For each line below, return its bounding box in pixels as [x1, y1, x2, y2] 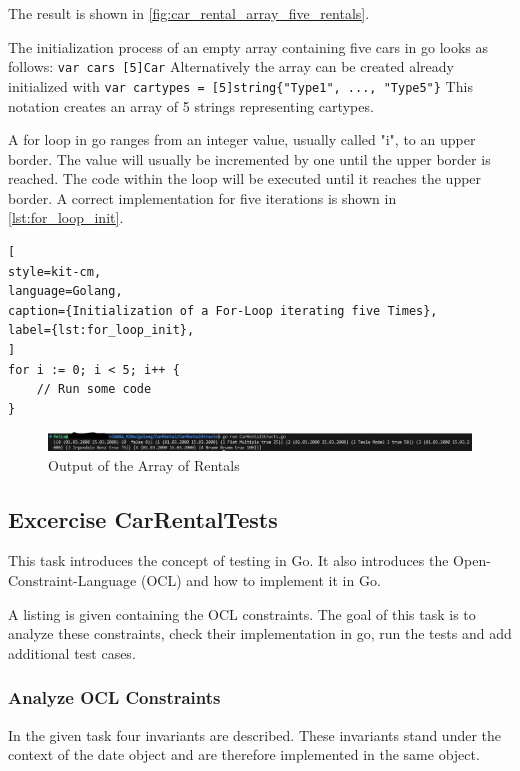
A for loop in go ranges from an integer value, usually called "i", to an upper [8, 129, 476, 150]
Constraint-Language [8, 570, 137, 591]
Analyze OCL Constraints [8, 685, 221, 710]
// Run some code [36, 382, 152, 397]
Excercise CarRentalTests [8, 503, 278, 534]
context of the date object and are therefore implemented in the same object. [8, 744, 480, 765]
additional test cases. [8, 642, 136, 663]
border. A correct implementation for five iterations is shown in [8, 187, 397, 208]
